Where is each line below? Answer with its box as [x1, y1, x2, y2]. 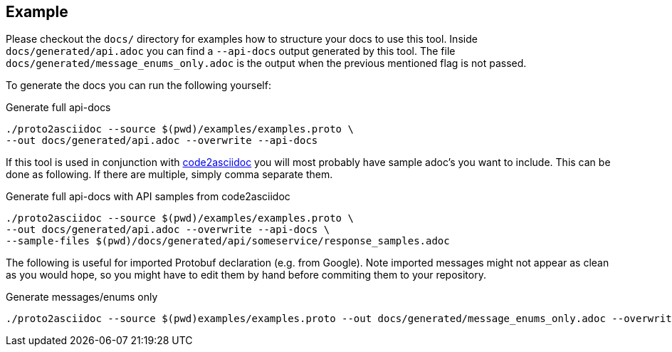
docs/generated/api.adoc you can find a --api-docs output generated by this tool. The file [6, 45, 456, 58]
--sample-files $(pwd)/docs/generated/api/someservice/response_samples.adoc [6, 235, 450, 247]
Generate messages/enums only [6, 291, 158, 304]
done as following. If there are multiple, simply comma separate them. [6, 168, 333, 181]
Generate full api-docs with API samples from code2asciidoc [6, 190, 290, 203]
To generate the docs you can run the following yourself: [6, 79, 271, 92]
